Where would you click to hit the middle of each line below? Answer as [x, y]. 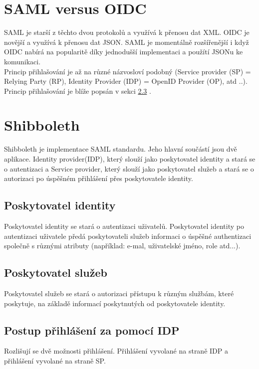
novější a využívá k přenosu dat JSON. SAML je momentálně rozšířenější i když [127, 42]
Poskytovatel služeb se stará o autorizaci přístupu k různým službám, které [119, 293]
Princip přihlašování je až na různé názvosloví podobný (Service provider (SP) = [128, 71]
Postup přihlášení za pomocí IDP [92, 330]
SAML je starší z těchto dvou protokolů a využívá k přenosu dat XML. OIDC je [127, 32]
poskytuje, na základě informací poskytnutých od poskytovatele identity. [115, 303]
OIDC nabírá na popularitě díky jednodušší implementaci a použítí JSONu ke [124, 52]
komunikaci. [22, 61]
